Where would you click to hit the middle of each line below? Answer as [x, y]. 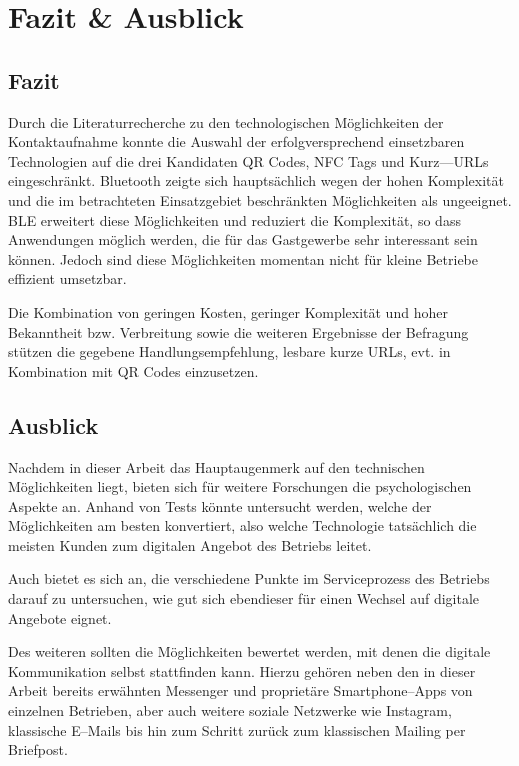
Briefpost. [38, 749]
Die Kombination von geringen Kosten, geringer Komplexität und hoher [228, 311]
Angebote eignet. [60, 617]
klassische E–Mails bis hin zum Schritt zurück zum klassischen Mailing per [237, 729]
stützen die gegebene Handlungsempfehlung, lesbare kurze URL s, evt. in [229, 351]
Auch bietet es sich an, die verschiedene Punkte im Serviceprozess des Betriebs [249, 578]
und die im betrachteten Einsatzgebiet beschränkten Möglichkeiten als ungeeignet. [260, 199]
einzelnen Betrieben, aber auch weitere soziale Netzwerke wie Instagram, [230, 710]
